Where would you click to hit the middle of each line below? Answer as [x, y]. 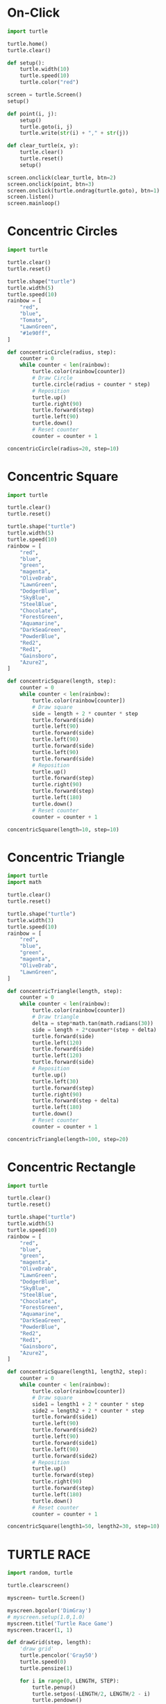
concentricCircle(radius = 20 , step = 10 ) [63, 449]
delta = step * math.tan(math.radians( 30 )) [93, 1023]
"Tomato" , [34, 320]
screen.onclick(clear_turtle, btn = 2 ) [62, 178]
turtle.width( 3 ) [31, 920]
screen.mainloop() [34, 204]
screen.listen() [31, 197]
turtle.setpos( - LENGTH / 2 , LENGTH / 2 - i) [91, 1694]
